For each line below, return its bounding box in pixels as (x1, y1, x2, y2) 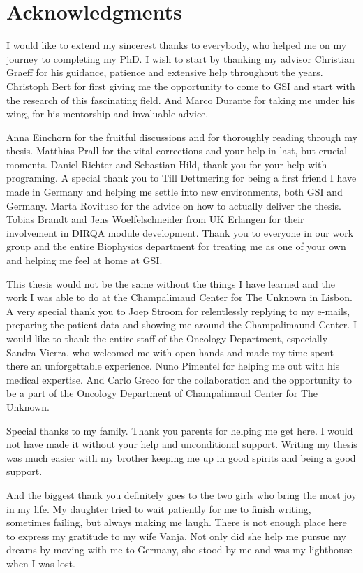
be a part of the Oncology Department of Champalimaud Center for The (6, 386, 318, 400)
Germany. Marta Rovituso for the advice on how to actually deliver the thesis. (6, 198, 341, 212)
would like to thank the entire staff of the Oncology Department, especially (6, 331, 328, 345)
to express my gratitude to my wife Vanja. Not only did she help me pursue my (6, 528, 346, 543)
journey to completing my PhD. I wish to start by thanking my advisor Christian (6, 51, 355, 66)
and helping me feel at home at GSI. (6, 253, 163, 268)
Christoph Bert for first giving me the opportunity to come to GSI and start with (6, 78, 355, 93)
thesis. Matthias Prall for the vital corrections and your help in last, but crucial (6, 143, 348, 158)
